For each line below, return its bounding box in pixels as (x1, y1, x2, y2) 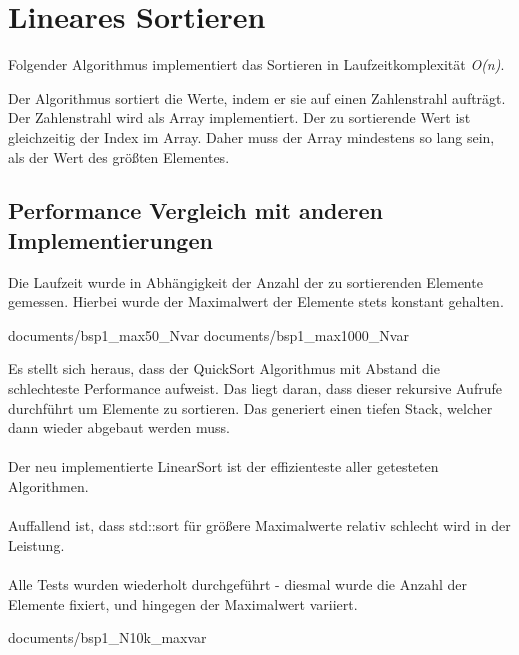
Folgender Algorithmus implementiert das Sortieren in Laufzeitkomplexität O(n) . (8, 54, 505, 75)
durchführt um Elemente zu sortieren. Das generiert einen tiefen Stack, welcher (8, 397, 493, 418)
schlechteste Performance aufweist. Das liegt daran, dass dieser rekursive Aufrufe (8, 378, 502, 399)
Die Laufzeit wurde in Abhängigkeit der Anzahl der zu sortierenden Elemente (8, 271, 483, 292)
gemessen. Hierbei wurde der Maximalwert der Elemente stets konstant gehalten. (8, 291, 504, 312)
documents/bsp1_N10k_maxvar (8, 627, 207, 648)
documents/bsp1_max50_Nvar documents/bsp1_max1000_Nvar (8, 324, 409, 345)
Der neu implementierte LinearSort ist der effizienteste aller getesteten (8, 456, 439, 477)
